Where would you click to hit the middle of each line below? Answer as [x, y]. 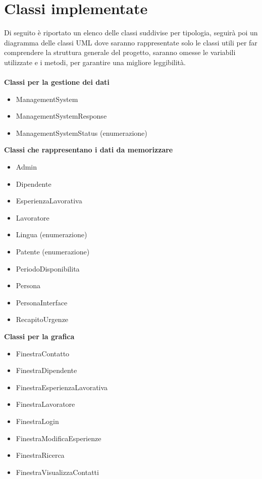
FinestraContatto [43, 353]
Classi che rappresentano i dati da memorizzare [89, 150]
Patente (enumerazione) [53, 252]
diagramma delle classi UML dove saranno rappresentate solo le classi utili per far [131, 42]
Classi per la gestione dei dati [57, 82]
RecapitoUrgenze [42, 319]
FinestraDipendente [46, 370]
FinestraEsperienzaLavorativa [62, 387]
